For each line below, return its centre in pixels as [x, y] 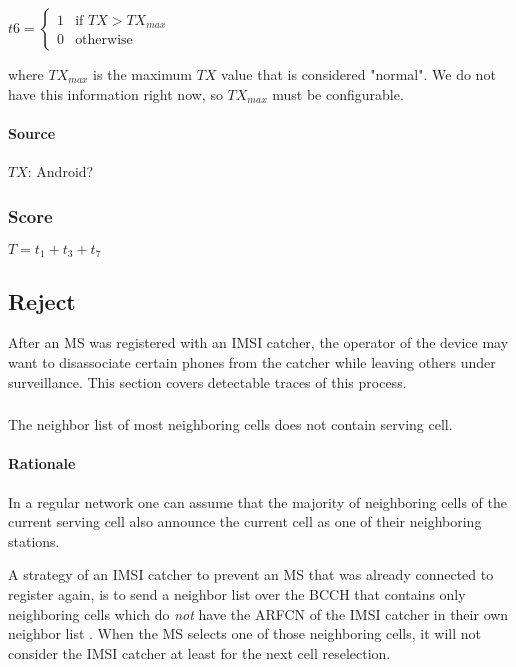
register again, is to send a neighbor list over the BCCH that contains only [237, 593]
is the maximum [142, 74]
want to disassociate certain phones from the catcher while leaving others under [252, 362]
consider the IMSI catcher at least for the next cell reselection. [199, 652]
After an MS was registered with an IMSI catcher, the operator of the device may [258, 342]
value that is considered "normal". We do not [358, 74]
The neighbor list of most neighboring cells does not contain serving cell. [230, 424]
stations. [34, 540]
